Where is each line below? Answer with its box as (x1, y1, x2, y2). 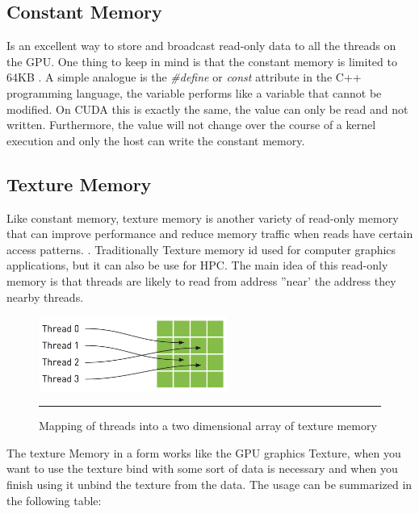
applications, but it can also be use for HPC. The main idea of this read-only (6, 257, 388, 274)
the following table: (6, 491, 102, 508)
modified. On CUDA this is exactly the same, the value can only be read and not (6, 100, 409, 117)
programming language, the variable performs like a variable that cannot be (6, 84, 382, 101)
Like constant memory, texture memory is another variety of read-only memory (6, 209, 399, 226)
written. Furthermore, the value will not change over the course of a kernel (6, 116, 376, 133)
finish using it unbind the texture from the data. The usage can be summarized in (6, 475, 413, 492)
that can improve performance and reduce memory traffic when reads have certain (6, 225, 413, 242)
